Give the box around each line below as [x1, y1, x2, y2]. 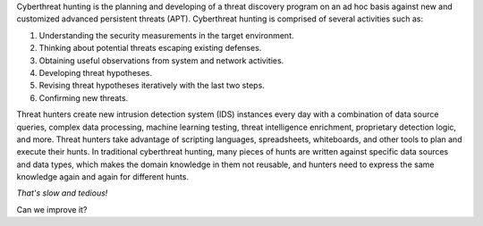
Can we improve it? [16, 204, 88, 214]
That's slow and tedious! [16, 188, 108, 198]
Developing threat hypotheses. [38, 67, 152, 78]
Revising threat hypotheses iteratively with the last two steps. [38, 80, 266, 91]
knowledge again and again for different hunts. [16, 172, 190, 182]
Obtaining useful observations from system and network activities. [38, 54, 284, 66]
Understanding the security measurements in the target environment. [38, 29, 294, 40]
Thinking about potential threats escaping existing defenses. [38, 43, 262, 54]
